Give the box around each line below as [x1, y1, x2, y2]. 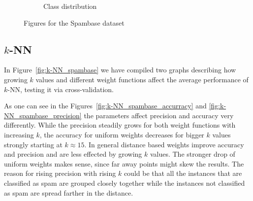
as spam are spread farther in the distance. [4, 187, 133, 198]
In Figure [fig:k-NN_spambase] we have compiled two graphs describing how [4, 65, 236, 75]
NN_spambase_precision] [4, 110, 82, 120]
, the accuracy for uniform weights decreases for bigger [39, 129, 204, 139]
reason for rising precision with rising [4, 168, 116, 178]
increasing [4, 129, 34, 139]
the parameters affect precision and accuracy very [84, 110, 234, 120]
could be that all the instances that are [124, 168, 242, 178]
